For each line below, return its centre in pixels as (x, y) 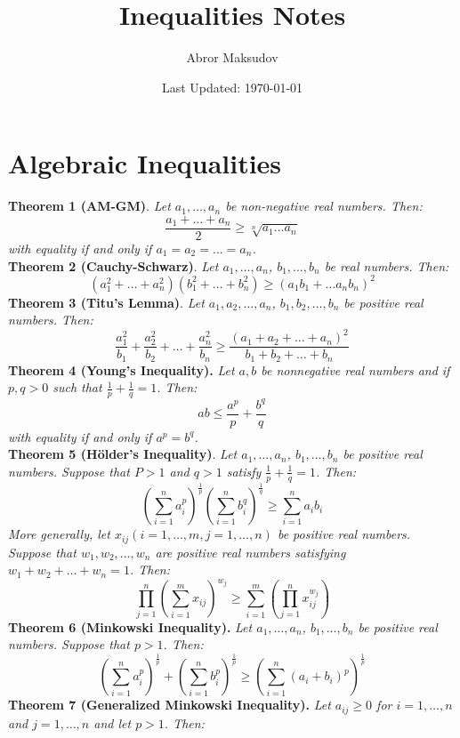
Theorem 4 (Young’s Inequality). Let (121, 369)
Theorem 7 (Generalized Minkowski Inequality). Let (169, 705)
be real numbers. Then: (387, 265)
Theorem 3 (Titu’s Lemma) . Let (106, 302)
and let (113, 722)
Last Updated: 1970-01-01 (232, 87)
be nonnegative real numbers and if (355, 369)
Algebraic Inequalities (145, 163)
